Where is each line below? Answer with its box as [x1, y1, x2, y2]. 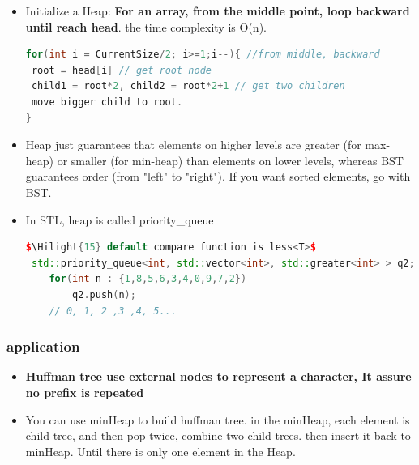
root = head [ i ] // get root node [31, 64, 212, 76]
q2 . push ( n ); [72, 288, 136, 301]
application [6, 336, 80, 356]
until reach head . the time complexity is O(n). [25, 18, 267, 35]
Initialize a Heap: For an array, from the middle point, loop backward [25, 2, 410, 19]
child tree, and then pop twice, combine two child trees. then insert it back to [25, 427, 411, 444]
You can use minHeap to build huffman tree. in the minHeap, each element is [25, 411, 410, 428]
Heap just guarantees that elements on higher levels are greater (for [25, 136, 361, 153]
